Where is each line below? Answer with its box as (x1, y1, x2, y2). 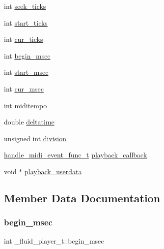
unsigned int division (4, 133, 66, 143)
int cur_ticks (4, 34, 43, 44)
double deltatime (4, 117, 55, 127)
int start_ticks (4, 17, 48, 28)
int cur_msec (4, 83, 44, 93)
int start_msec (4, 67, 49, 77)
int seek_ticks (4, 1, 46, 11)
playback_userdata (25, 166, 82, 176)
